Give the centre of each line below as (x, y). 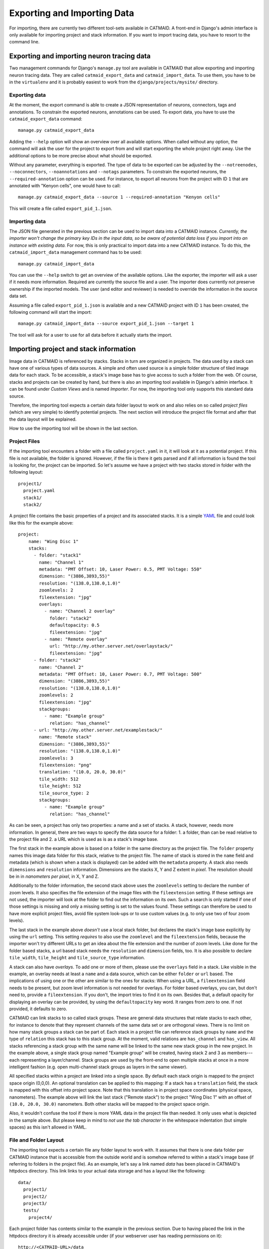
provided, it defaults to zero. (38, 1009)
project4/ (40, 1217)
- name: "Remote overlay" (76, 639)
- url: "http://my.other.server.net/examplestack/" (98, 730)
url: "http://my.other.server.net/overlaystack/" (111, 646)
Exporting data (27, 95)
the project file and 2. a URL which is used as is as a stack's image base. (84, 839)
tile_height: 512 (60, 786)
